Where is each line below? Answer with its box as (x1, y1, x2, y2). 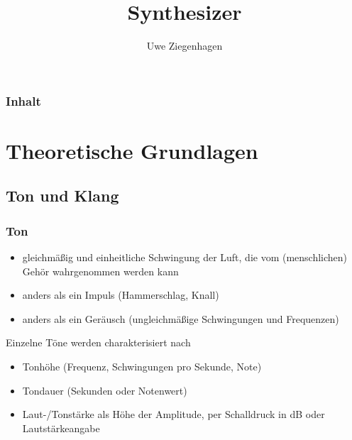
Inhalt (6, 92, 41, 109)
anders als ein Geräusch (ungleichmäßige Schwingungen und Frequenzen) (22, 311, 339, 326)
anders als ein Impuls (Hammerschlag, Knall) (22, 287, 219, 302)
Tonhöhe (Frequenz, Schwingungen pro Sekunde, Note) (22, 358, 262, 373)
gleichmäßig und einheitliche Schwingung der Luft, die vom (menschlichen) (22, 250, 348, 265)
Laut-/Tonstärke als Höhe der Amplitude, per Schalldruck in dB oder (22, 407, 325, 422)
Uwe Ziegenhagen (146, 38, 223, 53)
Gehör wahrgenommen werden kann (22, 263, 179, 278)
